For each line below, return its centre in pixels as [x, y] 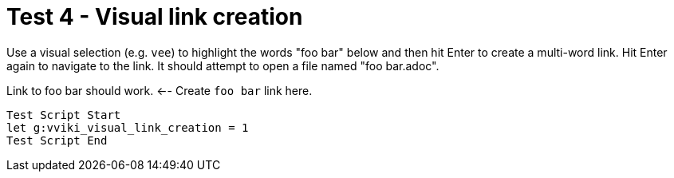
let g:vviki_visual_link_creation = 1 [128, 127]
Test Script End [57, 140]
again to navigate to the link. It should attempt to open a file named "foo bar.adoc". [223, 65]
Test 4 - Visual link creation [155, 17]
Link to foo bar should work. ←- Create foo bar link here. [160, 90]
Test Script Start [64, 115]
